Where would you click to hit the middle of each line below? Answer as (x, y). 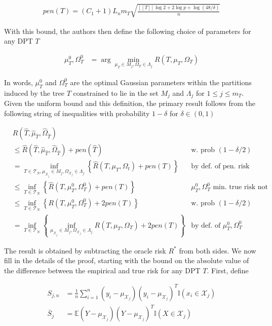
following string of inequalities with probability (77, 113)
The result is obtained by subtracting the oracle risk (85, 250)
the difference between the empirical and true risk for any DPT (102, 270)
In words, (18, 82)
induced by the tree (34, 93)
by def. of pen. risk (220, 167)
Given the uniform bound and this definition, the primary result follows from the (130, 103)
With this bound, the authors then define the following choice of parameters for (128, 31)
